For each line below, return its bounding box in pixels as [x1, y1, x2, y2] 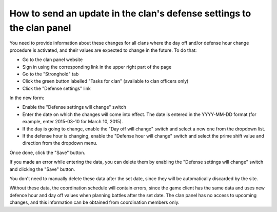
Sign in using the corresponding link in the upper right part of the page [22, 64, 172, 70]
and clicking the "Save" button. [9, 166, 75, 172]
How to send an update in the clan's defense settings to [9, 8, 251, 19]
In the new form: [9, 95, 45, 101]
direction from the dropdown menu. [22, 140, 97, 146]
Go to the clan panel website [22, 56, 83, 63]
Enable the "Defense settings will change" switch [22, 104, 127, 110]
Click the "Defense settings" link [22, 85, 91, 91]
